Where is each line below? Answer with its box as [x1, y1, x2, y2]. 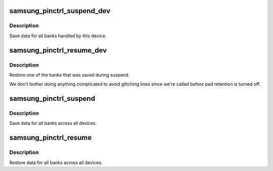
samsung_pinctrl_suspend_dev [9, 7, 111, 15]
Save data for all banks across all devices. [9, 120, 97, 126]
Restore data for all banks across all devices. [9, 159, 103, 165]
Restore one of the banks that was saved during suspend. [9, 72, 130, 78]
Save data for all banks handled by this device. [9, 33, 107, 39]
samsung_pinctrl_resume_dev [9, 46, 107, 54]
